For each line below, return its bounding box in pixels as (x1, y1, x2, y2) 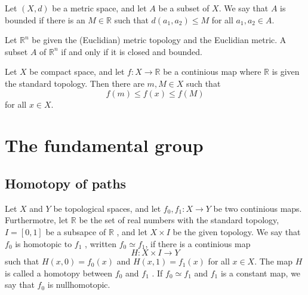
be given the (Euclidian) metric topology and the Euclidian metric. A (32, 34, 287, 46)
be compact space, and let (29, 65, 125, 78)
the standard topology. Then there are (5, 77, 144, 89)
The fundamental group (5, 133, 204, 157)
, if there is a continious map (145, 237, 251, 250)
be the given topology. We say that (173, 225, 301, 238)
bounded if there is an (5, 13, 85, 26)
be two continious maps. (213, 202, 302, 214)
